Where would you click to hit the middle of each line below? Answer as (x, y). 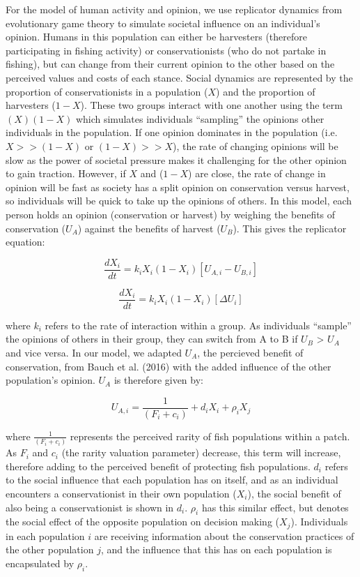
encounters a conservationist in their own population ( (121, 493)
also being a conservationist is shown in (90, 507)
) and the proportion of (266, 91)
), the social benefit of (294, 493)
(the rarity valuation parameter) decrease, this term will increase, (201, 452)
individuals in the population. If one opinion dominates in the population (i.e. (172, 132)
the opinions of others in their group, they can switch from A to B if (152, 339)
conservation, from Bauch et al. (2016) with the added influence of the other (169, 366)
